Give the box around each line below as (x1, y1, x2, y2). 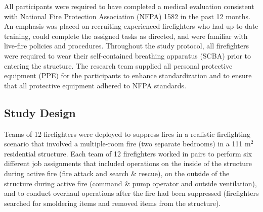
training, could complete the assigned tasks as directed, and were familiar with (4, 30, 248, 41)
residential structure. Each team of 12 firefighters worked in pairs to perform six (4, 148, 252, 158)
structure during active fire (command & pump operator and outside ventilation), (4, 178, 257, 188)
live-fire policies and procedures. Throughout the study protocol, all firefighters (4, 40, 249, 51)
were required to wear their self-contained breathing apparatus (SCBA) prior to (4, 50, 251, 61)
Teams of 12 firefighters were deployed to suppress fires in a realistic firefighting (4, 128, 250, 139)
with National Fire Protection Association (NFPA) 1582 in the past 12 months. (4, 11, 250, 21)
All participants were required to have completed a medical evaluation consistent (4, 1, 254, 11)
